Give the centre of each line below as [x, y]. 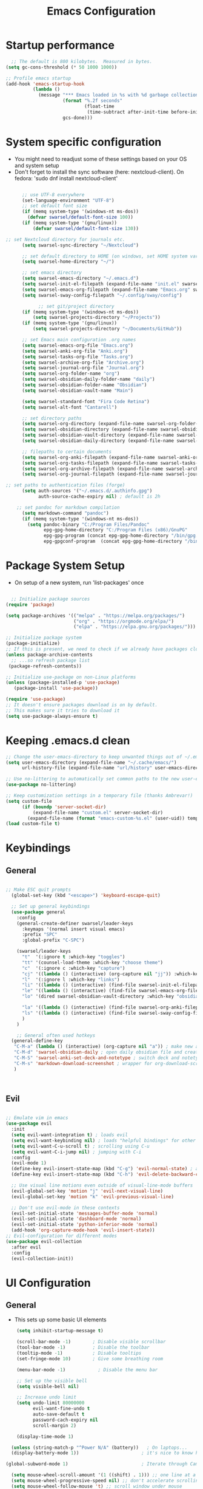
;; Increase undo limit [47, 1397]
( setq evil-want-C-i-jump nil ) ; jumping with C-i [76, 1152]
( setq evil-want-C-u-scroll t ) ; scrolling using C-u [80, 1146]
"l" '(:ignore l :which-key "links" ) [71, 980]
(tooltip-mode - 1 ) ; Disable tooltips [79, 1353]
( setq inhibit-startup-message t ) [60, 1331]
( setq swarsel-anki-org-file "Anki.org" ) [75, 351]
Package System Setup [65, 566]
